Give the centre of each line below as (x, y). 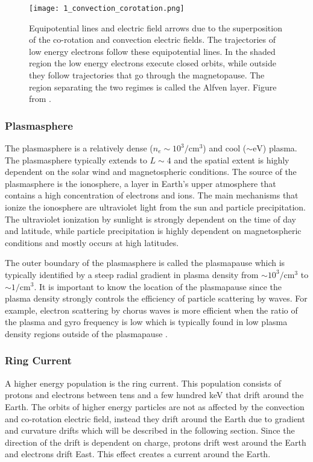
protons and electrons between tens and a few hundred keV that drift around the (154, 395)
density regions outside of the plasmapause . (86, 333)
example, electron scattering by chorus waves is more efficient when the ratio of (151, 310)
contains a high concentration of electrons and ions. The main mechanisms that (152, 195)
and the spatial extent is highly (232, 160)
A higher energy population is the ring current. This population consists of (143, 383)
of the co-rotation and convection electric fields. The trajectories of (153, 40)
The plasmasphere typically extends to (76, 160)
